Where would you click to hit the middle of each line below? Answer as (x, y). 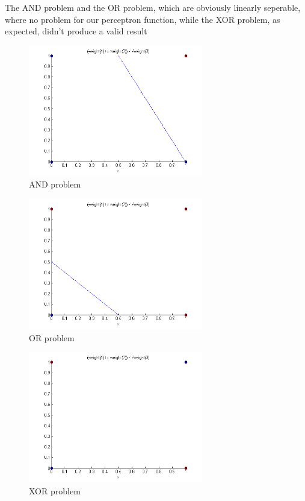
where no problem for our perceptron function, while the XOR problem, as (143, 19)
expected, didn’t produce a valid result (76, 31)
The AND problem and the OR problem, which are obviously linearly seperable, (153, 7)
